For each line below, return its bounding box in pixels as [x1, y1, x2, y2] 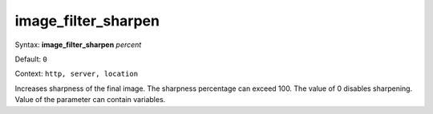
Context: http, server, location [14, 69, 139, 79]
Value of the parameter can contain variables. [14, 95, 166, 104]
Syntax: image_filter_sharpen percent [14, 40, 142, 49]
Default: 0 [14, 54, 47, 64]
